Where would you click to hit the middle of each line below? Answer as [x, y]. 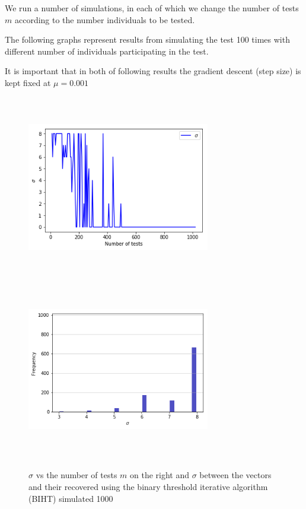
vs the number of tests [76, 475]
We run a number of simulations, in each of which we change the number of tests [152, 8]
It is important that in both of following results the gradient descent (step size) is [153, 71]
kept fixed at [28, 82]
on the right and [160, 475]
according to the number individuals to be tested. [105, 19]
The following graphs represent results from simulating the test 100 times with [147, 39]
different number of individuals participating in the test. [107, 51]
